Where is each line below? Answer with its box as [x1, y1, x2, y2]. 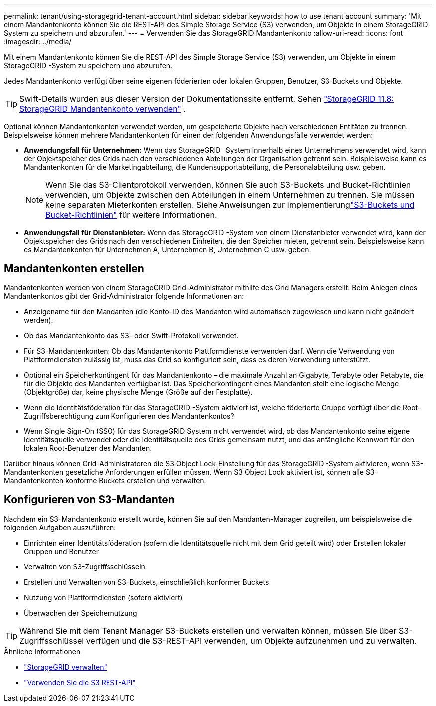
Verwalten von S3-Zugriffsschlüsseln [24, 562, 145, 571]
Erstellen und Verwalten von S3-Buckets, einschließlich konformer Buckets [24, 577, 269, 586]
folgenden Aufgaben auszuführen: [4, 523, 116, 532]
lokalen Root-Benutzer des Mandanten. [24, 443, 152, 452]
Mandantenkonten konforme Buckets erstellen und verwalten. [4, 476, 206, 485]
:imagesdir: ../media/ [4, 37, 72, 46]
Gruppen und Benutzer [24, 547, 99, 556]
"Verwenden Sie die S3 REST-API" [24, 678, 136, 687]
